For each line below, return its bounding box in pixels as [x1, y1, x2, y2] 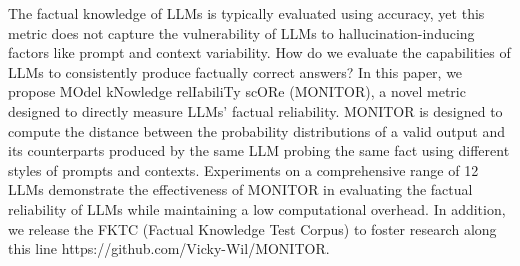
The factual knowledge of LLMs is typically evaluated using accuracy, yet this [8, 3, 485, 23]
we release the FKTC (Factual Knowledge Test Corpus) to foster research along [8, 218, 497, 239]
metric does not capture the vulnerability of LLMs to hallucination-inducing [8, 22, 475, 43]
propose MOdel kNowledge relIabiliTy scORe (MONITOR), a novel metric [8, 81, 466, 102]
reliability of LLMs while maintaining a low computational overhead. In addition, [8, 198, 506, 219]
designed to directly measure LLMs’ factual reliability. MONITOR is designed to [8, 100, 503, 121]
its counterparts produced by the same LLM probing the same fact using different [8, 140, 510, 161]
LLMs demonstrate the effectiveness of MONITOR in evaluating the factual [8, 179, 473, 200]
